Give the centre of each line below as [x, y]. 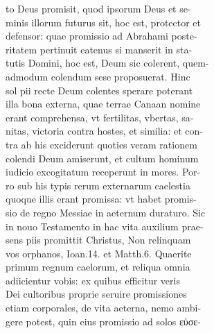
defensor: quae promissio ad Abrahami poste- [101, 36]
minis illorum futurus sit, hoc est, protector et [104, 22]
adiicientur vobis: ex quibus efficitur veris [93, 280]
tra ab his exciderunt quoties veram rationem [101, 144]
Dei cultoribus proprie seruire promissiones [96, 294]
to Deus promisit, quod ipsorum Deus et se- [98, 8]
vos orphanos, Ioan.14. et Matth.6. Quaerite [99, 253]
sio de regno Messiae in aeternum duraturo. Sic [106, 212]
